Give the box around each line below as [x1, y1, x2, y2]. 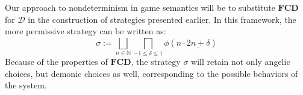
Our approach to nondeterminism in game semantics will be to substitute [5, 1, 275, 13]
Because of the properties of [5, 55, 108, 68]
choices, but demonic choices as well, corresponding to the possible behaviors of [5, 67, 298, 79]
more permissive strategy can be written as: [5, 25, 166, 37]
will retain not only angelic [191, 55, 290, 68]
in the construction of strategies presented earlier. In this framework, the [28, 13, 296, 25]
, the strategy [131, 55, 181, 68]
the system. [5, 79, 47, 91]
